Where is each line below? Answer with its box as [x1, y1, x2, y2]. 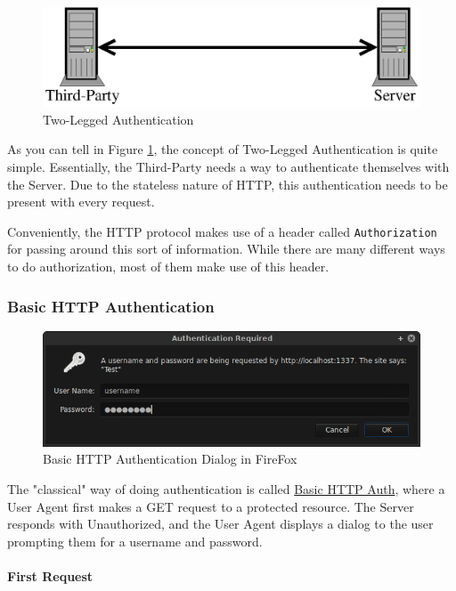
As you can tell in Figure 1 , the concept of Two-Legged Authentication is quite [7, 140, 438, 158]
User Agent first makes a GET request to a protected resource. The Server [7, 497, 414, 515]
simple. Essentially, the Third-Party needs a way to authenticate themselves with [7, 157, 450, 175]
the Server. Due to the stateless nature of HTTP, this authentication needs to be [7, 174, 448, 193]
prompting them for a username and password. [7, 531, 263, 550]
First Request [7, 566, 94, 585]
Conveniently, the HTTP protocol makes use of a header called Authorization [7, 222, 437, 240]
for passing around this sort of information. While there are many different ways [7, 239, 445, 258]
